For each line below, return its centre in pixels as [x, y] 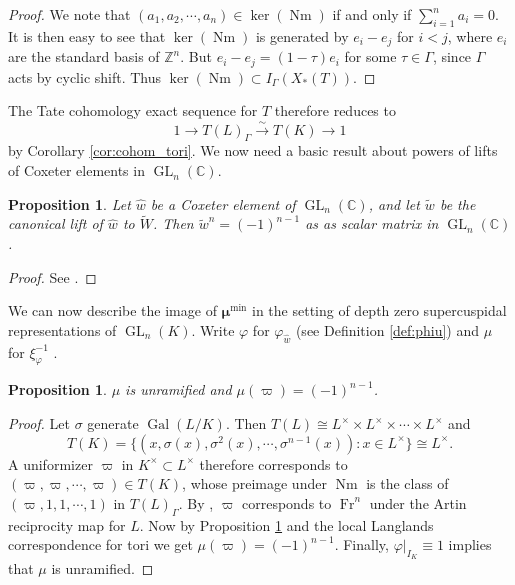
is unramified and [178, 389]
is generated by [302, 35]
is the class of [407, 483]
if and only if [372, 14]
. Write [213, 329]
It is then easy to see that [87, 35]
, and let [394, 203]
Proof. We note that [69, 14]
